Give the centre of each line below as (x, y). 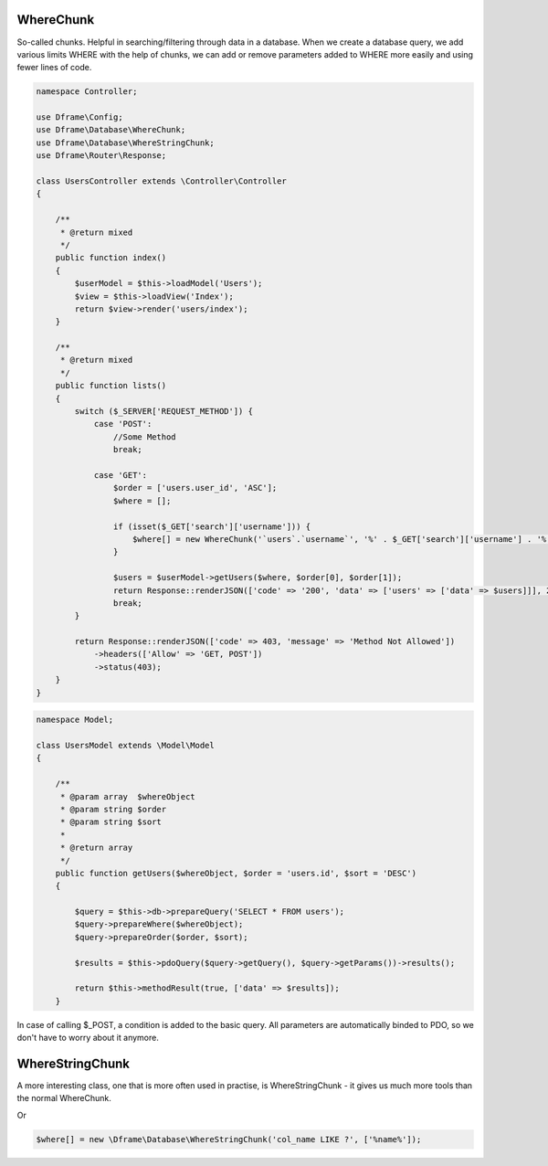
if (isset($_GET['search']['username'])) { (212, 526)
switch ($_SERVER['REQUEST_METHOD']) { (163, 412)
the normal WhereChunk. (64, 1098)
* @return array (96, 848)
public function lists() (111, 386)
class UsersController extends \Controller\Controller (161, 181)
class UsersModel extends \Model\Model (125, 745)
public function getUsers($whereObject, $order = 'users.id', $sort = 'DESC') (236, 873)
